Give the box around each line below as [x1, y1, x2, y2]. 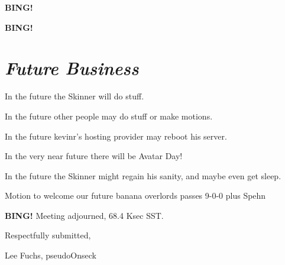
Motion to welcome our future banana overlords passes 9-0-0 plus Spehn [5, 189, 266, 202]
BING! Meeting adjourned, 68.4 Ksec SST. [5, 209, 164, 221]
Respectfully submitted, [5, 229, 91, 241]
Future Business [5, 56, 139, 80]
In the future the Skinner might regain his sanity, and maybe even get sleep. [5, 169, 281, 182]
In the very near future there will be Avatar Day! [5, 150, 183, 162]
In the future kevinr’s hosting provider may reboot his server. [5, 130, 227, 142]
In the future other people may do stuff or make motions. [5, 109, 213, 122]
